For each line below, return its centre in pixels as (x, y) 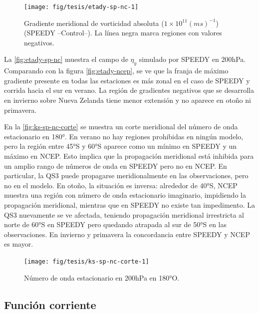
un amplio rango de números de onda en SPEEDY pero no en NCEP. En (116, 165)
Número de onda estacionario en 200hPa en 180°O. (102, 277)
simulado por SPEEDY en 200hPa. (192, 59)
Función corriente (50, 304)
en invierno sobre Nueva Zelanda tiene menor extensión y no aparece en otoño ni (128, 100)
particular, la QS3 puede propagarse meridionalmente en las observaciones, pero (126, 175)
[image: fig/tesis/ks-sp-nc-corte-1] (87, 261)
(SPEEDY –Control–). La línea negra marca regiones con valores (123, 33)
